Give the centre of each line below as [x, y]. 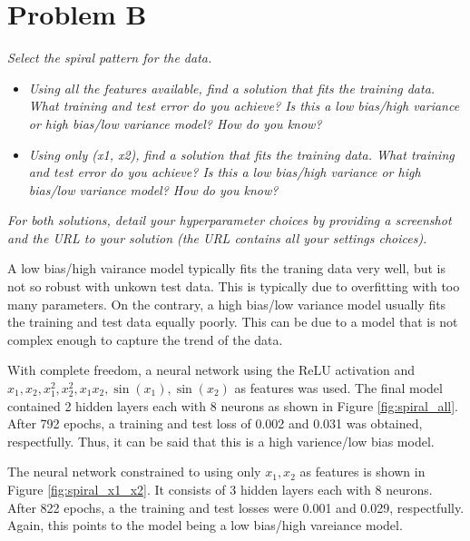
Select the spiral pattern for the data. [110, 58]
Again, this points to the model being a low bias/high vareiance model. [205, 525]
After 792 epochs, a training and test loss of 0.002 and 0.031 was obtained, [215, 423]
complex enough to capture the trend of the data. [145, 339]
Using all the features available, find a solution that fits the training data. [232, 88]
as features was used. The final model [338, 388]
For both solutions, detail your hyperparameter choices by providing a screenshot [230, 220]
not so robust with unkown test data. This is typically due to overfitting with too [234, 286]
